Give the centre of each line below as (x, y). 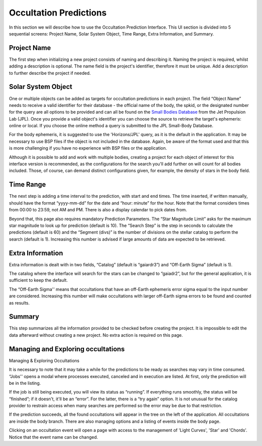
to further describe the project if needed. (50, 73)
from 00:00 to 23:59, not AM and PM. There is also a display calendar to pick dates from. (98, 210)
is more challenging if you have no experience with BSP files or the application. (88, 148)
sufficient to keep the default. (38, 280)
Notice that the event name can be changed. (53, 437)
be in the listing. (25, 383)
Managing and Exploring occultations (67, 349)
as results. (19, 303)
